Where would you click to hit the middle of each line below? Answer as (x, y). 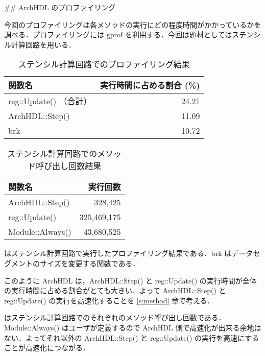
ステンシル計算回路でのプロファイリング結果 (104, 64)
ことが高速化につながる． (47, 348)
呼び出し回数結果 (69, 166)
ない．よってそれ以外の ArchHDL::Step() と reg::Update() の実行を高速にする (132, 337)
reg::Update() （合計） (50, 101)
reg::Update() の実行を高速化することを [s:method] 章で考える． (109, 300)
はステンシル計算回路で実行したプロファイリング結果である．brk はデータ (129, 253)
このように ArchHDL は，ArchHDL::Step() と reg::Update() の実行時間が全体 (130, 280)
